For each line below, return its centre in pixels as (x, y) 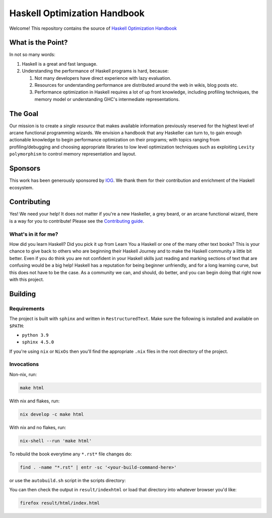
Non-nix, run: (23, 374)
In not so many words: (32, 55)
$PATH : (17, 326)
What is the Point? (39, 43)
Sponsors (25, 168)
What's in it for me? (34, 234)
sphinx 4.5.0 (38, 342)
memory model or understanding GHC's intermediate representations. (107, 99)
